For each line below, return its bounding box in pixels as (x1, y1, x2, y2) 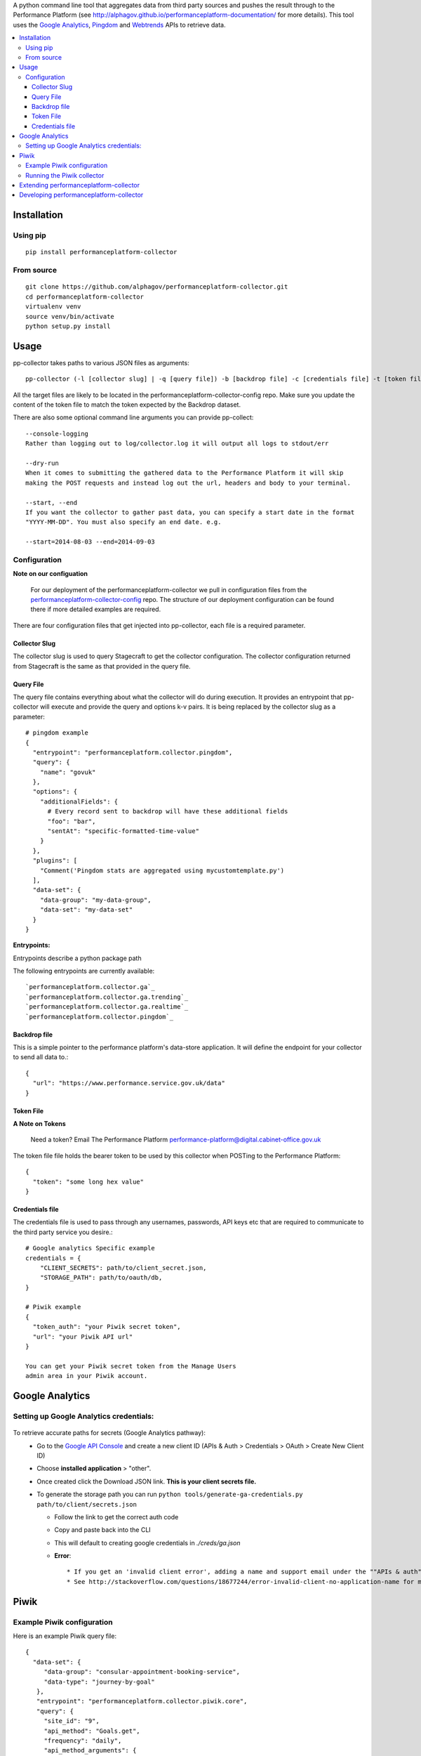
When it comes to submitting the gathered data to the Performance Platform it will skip (25, 469, 344, 477)
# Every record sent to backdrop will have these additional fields (47, 808, 288, 815)
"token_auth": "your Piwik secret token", (32, 1323, 182, 1331)
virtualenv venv (25, 303, 81, 310)
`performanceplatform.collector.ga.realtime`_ (25, 1003, 189, 1011)
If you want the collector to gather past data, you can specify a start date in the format (25, 508, 355, 516)
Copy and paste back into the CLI (54, 1526, 151, 1534)
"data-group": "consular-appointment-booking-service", (44, 1668, 240, 1676)
